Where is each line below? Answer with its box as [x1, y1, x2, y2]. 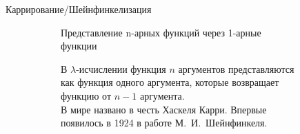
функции [61, 38, 97, 53]
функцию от [61, 88, 112, 102]
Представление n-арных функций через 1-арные [61, 25, 261, 39]
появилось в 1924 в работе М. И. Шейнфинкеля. [61, 115, 268, 130]
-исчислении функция [76, 61, 166, 76]
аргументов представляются [178, 61, 294, 76]
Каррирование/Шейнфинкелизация [6, 2, 152, 16]
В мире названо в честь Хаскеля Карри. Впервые [61, 102, 267, 116]
